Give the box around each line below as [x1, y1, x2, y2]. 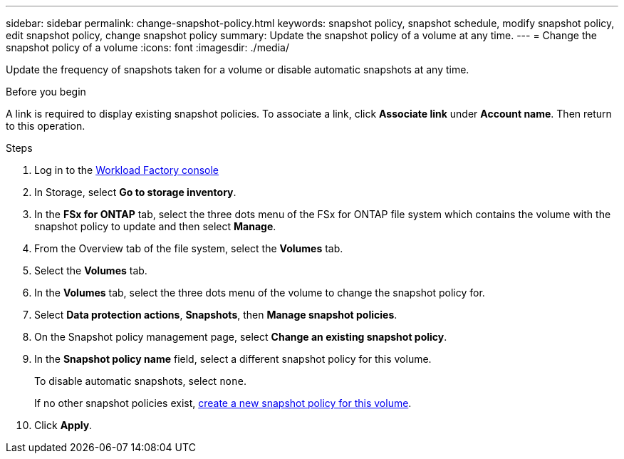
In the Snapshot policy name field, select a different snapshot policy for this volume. [34, 353, 432, 365]
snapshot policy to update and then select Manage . [34, 220, 276, 232]
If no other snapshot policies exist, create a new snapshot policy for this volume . [34, 397, 412, 409]
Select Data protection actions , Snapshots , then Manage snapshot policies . [34, 309, 397, 321]
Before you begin [6, 86, 86, 98]
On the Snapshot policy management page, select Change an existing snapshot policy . [34, 331, 447, 343]
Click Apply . [34, 419, 93, 431]
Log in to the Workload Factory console [34, 164, 219, 176]
